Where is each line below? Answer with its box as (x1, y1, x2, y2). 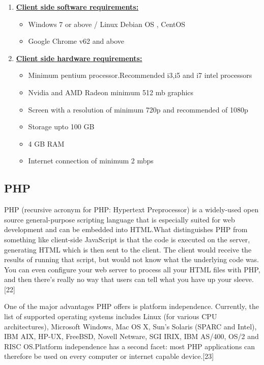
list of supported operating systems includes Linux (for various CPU (4, 311, 217, 322)
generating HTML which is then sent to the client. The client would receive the (4, 244, 252, 255)
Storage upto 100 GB (28, 121, 95, 132)
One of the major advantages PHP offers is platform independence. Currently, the (4, 301, 259, 312)
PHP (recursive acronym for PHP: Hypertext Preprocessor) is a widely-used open (4, 204, 259, 215)
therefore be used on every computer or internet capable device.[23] (4, 351, 214, 361)
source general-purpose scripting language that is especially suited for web (4, 214, 235, 224)
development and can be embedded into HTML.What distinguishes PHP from (4, 224, 248, 235)
